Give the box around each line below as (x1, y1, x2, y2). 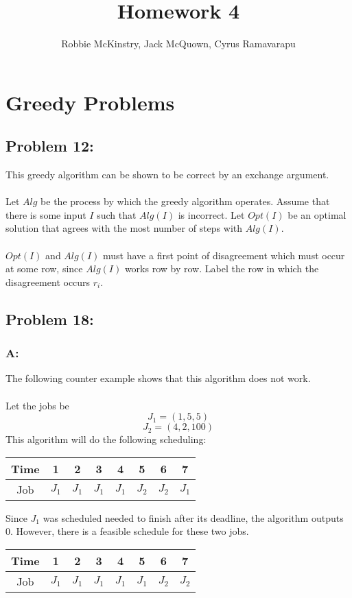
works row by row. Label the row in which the (124, 261, 319, 276)
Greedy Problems (5, 88, 175, 116)
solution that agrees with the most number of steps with (5, 221, 243, 235)
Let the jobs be (5, 398, 69, 412)
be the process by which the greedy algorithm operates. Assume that (40, 194, 330, 208)
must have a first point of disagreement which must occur (103, 248, 345, 262)
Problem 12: (5, 135, 94, 156)
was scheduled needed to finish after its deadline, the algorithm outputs (43, 510, 344, 525)
